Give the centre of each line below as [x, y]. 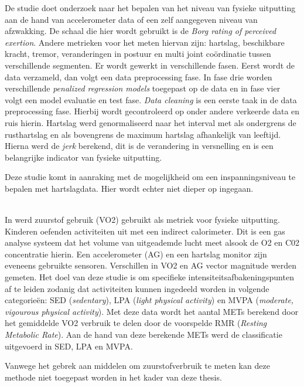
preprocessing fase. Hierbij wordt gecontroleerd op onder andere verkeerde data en [152, 111]
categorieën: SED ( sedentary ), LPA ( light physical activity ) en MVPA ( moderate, [149, 300]
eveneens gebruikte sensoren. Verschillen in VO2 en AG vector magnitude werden [151, 265]
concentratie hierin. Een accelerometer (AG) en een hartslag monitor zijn [136, 254]
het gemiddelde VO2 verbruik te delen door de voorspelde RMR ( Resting [136, 323]
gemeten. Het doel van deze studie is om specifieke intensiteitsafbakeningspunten [149, 277]
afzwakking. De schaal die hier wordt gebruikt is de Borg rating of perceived [141, 31]
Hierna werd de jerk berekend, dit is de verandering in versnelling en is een [139, 146]
